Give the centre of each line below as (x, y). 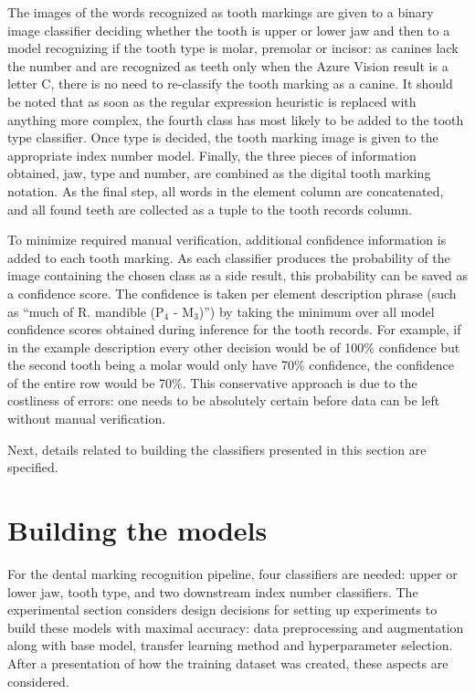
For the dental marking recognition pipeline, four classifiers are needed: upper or (232, 573)
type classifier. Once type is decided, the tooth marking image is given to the (223, 137)
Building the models (137, 530)
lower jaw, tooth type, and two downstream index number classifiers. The (213, 591)
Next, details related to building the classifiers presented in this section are (217, 449)
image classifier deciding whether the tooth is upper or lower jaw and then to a (229, 30)
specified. (33, 467)
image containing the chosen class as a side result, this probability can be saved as (237, 275)
